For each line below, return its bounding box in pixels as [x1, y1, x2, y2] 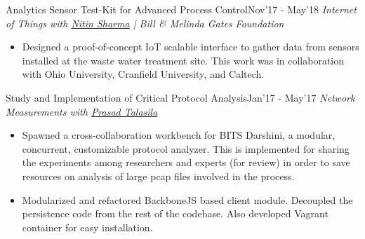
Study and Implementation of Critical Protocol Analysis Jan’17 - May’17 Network [6, 90, 355, 104]
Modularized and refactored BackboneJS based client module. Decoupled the [22, 192, 353, 207]
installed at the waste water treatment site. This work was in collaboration [22, 53, 345, 67]
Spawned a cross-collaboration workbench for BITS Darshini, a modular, [22, 128, 336, 142]
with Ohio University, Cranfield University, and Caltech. [22, 67, 265, 81]
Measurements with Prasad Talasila [6, 104, 158, 118]
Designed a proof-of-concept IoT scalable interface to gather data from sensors [22, 39, 359, 54]
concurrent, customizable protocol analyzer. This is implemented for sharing [22, 141, 350, 156]
